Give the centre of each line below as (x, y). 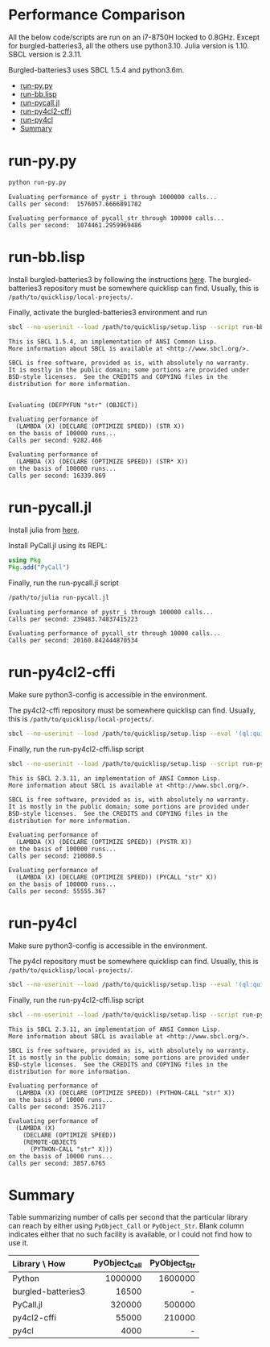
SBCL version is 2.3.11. (45, 54)
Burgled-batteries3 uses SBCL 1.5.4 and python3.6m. (96, 69)
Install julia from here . (44, 530)
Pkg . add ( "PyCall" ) (39, 567)
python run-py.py (37, 182)
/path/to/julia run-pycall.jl (59, 598)
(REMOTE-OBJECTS (50, 1142)
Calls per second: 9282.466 (55, 440)
